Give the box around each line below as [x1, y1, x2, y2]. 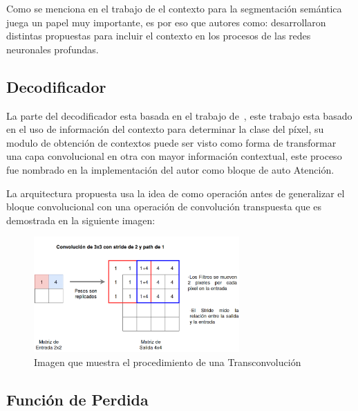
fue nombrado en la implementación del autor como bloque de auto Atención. [6, 162, 335, 176]
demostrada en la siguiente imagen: [6, 212, 156, 227]
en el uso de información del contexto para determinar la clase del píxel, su [6, 122, 324, 136]
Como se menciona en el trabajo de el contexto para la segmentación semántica [6, 1, 342, 15]
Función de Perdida [6, 388, 149, 410]
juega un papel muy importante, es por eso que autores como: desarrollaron [6, 15, 326, 29]
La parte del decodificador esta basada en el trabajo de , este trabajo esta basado [6, 108, 352, 122]
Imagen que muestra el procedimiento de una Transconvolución [34, 354, 301, 369]
